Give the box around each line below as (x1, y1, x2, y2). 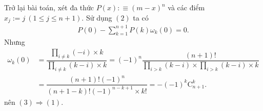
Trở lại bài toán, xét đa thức (4, 2, 94, 12)
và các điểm (168, 2, 205, 12)
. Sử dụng (82, 12, 112, 23)
